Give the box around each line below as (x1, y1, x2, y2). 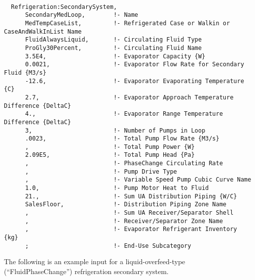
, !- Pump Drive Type (25, 168, 177, 175)
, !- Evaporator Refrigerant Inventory (25, 226, 237, 233)
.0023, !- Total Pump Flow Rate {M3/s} (25, 135, 219, 142)
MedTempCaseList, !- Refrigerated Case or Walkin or (25, 19, 230, 27)
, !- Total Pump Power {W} (25, 143, 195, 150)
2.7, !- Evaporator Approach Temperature (25, 93, 234, 101)
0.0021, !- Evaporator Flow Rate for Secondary (25, 61, 244, 68)
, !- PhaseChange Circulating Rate (25, 160, 223, 167)
